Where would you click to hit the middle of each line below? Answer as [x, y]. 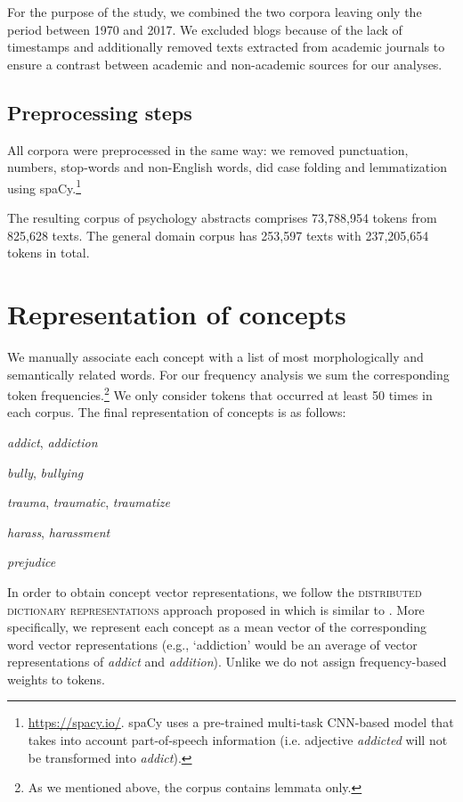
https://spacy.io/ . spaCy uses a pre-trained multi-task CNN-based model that [241, 722]
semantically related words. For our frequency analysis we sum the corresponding [228, 374]
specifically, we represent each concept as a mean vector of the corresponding [217, 627]
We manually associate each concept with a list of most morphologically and [215, 356]
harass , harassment [59, 532]
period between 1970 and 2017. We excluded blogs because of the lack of [205, 29]
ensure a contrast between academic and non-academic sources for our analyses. [225, 64]
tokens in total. [49, 253]
